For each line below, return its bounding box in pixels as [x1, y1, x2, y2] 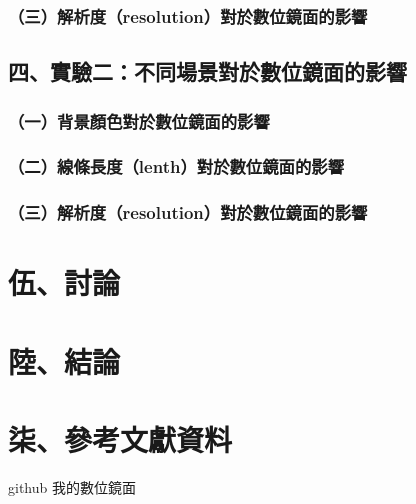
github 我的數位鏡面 [8, 477, 136, 498]
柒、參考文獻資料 [8, 419, 233, 460]
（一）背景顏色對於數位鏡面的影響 [8, 108, 270, 133]
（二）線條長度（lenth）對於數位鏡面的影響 [8, 154, 345, 179]
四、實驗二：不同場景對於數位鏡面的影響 [8, 56, 407, 87]
